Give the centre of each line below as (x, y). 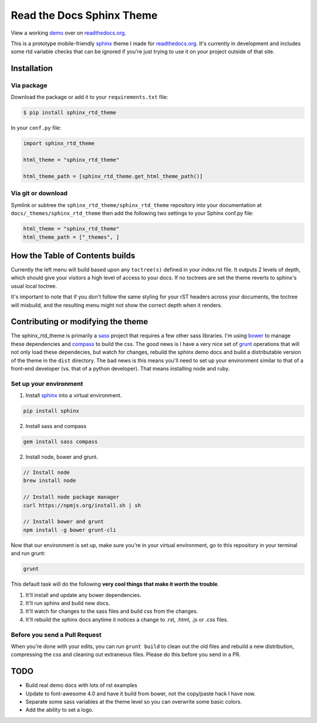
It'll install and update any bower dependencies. (83, 595)
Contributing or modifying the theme (80, 322)
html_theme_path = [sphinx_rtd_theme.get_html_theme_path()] (113, 176)
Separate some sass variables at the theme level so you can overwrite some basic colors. (134, 701)
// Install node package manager (71, 497)
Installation (32, 68)
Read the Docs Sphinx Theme (84, 15)
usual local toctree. (34, 286)
